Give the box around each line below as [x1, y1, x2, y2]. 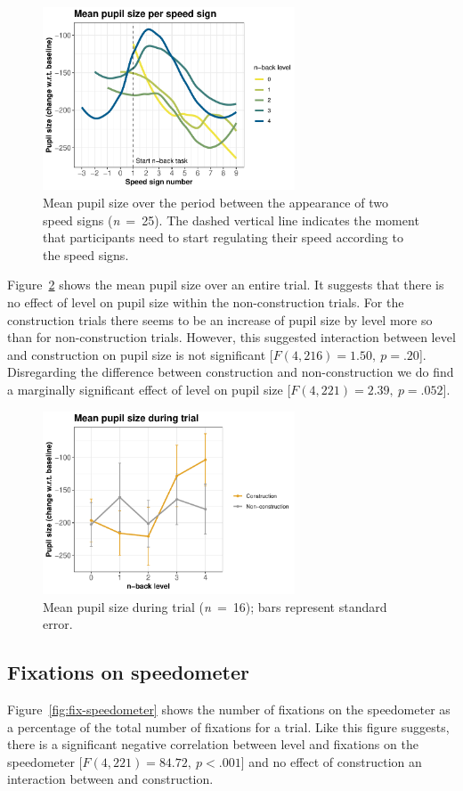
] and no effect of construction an [240, 752, 422, 771]
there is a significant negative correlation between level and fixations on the [7, 735, 418, 754]
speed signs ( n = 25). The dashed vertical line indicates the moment [43, 210, 419, 229]
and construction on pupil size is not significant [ [7, 345, 273, 363]
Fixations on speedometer [7, 658, 249, 686]
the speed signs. [43, 245, 129, 264]
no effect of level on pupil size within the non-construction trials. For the [7, 293, 404, 312]
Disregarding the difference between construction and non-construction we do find [7, 363, 454, 381]
